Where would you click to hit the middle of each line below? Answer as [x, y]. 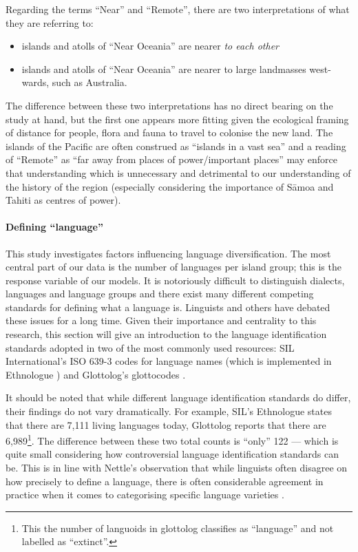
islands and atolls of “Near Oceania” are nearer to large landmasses [164, 68]
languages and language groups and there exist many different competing [160, 294]
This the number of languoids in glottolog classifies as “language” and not [178, 528]
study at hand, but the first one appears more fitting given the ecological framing [177, 119]
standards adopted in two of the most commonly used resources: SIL [150, 347]
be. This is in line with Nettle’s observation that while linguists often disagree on [177, 468]
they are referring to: [50, 22]
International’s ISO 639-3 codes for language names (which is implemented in [169, 361]
